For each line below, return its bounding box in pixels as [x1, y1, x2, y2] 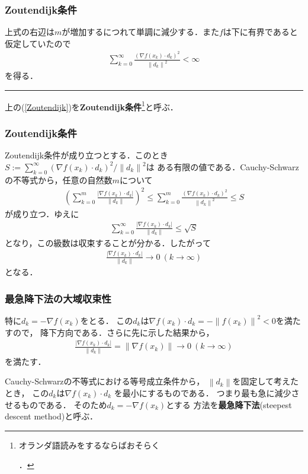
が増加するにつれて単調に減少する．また [62, 26, 219, 38]
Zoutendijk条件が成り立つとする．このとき [5, 149, 168, 161]
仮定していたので [5, 37, 71, 49]
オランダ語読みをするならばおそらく [18, 438, 160, 451]
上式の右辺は [5, 26, 54, 38]
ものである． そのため [21, 398, 107, 411]
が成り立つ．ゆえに [5, 207, 79, 219]
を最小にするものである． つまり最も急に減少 [114, 386, 291, 399]
